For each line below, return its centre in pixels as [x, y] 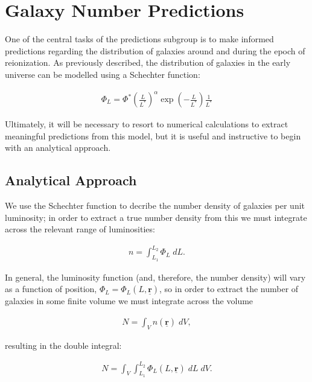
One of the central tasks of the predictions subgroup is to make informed [139, 39]
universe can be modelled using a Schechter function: [103, 74]
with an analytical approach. [58, 148]
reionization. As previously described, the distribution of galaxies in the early [148, 62]
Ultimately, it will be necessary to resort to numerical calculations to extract [147, 124]
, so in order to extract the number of [229, 289]
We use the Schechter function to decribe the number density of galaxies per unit [155, 205]
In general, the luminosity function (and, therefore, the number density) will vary [155, 277]
